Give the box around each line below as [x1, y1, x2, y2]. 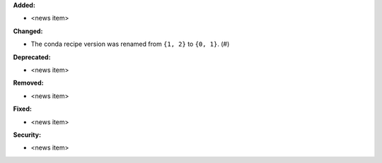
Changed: [13, 27, 43, 35]
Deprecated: [13, 53, 51, 61]
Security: [13, 131, 42, 139]
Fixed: [13, 104, 32, 113]
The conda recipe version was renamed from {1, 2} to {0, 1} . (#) [30, 40, 230, 49]
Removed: [13, 78, 44, 87]
